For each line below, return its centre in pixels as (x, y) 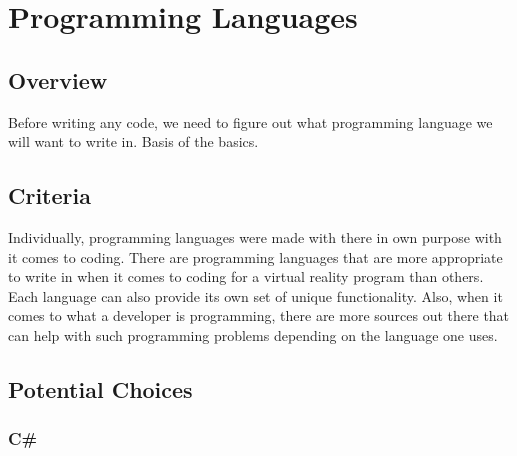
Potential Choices (100, 388)
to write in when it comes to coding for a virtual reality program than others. (246, 276)
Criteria (49, 195)
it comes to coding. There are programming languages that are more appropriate (255, 256)
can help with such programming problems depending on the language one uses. (253, 334)
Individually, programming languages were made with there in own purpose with (255, 236)
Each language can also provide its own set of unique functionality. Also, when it (255, 295)
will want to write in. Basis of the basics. (133, 141)
